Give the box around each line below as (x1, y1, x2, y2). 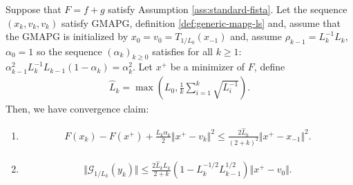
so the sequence (36, 43, 102, 58)
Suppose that (6, 2, 61, 16)
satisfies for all (152, 43, 213, 58)
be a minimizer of (170, 59, 245, 74)
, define (254, 59, 285, 74)
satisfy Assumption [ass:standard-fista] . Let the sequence (108, 2, 347, 16)
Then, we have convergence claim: (6, 101, 149, 116)
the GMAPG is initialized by (6, 29, 128, 43)
